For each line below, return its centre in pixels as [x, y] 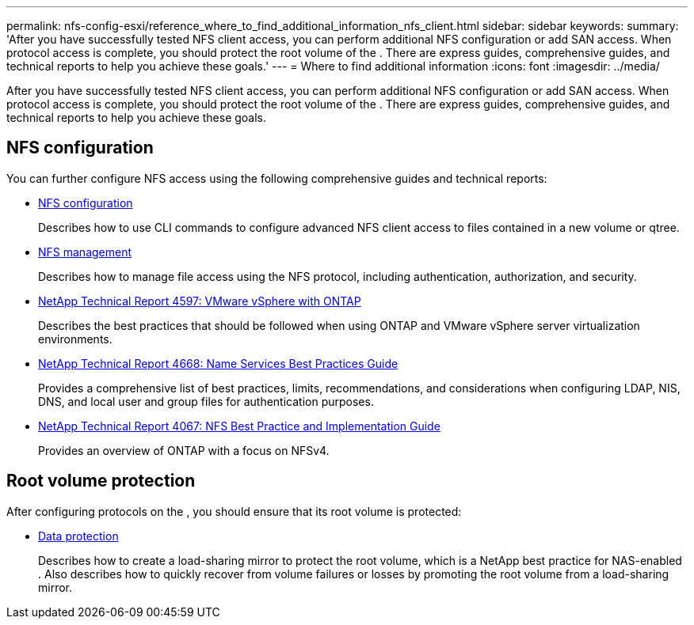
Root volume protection [101, 481]
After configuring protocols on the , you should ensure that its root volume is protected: [234, 511]
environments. [75, 339]
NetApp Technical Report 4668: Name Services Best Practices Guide [218, 363]
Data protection [78, 536]
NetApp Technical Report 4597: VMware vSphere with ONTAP [200, 301]
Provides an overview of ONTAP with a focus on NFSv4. [184, 450]
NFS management [85, 252]
